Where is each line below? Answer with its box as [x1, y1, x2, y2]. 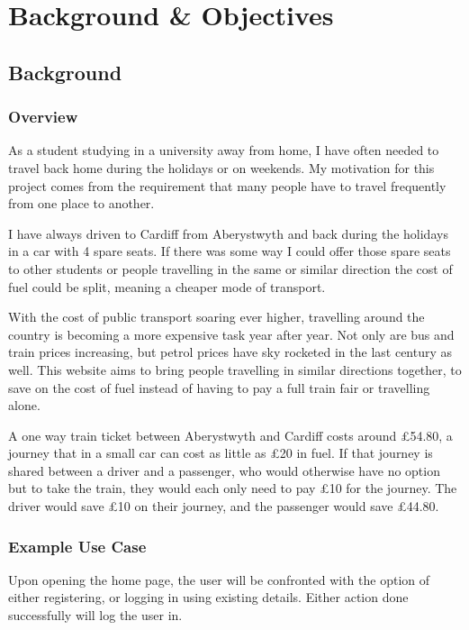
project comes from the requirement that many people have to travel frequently [8, 176, 446, 195]
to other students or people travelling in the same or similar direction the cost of [8, 259, 453, 278]
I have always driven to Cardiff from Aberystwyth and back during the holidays [8, 224, 448, 242]
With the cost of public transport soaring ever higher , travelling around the [8, 307, 425, 326]
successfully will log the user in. [8, 606, 183, 625]
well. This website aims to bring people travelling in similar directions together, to [8, 360, 462, 379]
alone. [8, 396, 41, 415]
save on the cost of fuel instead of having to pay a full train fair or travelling [8, 378, 430, 397]
